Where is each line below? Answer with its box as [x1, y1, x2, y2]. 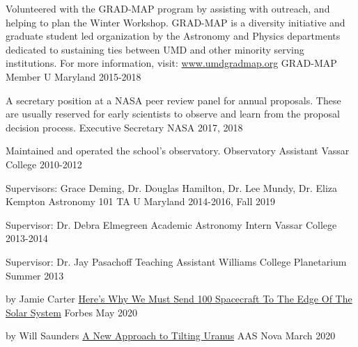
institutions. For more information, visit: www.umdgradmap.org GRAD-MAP [6, 56, 337, 70]
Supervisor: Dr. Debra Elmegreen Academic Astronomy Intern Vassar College [6, 217, 337, 232]
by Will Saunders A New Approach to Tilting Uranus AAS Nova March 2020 [6, 328, 336, 343]
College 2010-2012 [6, 156, 82, 171]
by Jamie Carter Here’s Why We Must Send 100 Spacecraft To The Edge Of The [6, 291, 352, 306]
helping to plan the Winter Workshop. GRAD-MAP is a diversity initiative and [6, 15, 345, 29]
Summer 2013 [6, 268, 64, 282]
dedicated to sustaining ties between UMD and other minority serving [6, 42, 304, 56]
